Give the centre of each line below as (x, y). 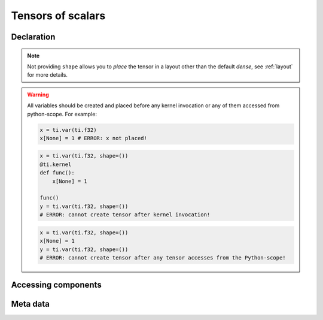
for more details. (48, 75)
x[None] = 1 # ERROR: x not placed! (94, 138)
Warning (38, 94)
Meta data (31, 304)
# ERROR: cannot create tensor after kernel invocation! (125, 215)
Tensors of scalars (58, 16)
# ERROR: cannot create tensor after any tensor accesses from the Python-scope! (163, 257)
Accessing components (56, 285)
